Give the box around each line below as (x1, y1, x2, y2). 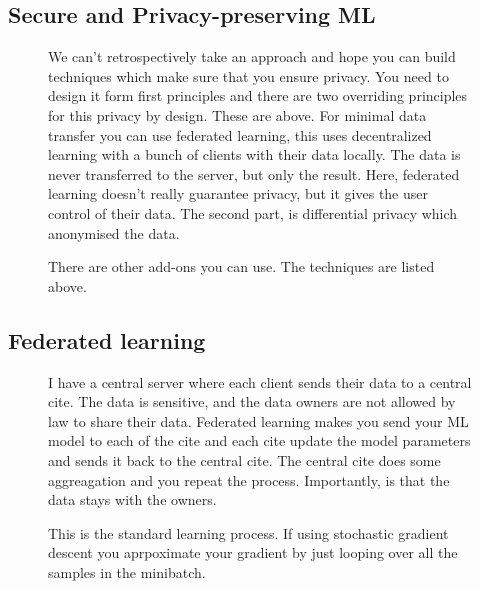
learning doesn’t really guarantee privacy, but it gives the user (48, 183, 429, 204)
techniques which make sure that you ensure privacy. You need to (48, 65, 449, 86)
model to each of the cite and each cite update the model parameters (48, 430, 471, 451)
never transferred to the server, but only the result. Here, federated (48, 163, 460, 184)
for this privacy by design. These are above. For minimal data (48, 104, 427, 125)
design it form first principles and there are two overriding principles (48, 85, 468, 106)
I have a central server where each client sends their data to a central (48, 371, 472, 392)
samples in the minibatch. (48, 561, 206, 582)
